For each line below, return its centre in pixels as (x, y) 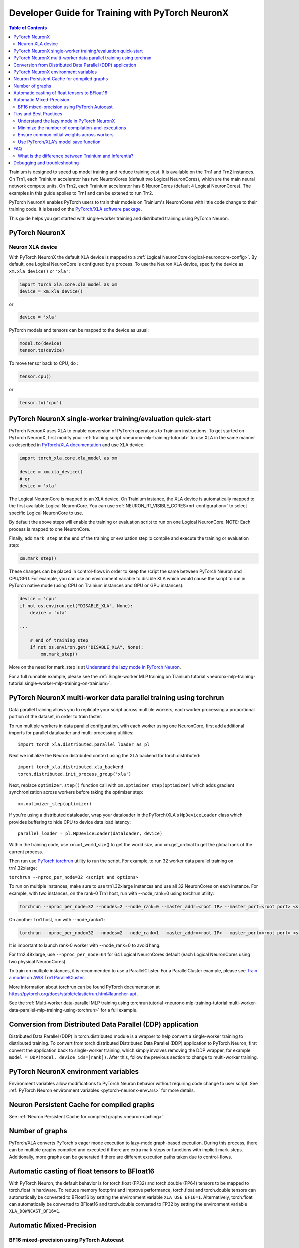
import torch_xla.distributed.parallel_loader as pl (84, 744)
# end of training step (59, 640)
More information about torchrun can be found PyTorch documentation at (85, 987)
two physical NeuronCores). (38, 961)
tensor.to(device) (42, 350)
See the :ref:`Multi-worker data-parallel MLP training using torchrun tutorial (86, 1003)
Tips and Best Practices (38, 114)
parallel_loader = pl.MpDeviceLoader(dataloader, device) (90, 833)
